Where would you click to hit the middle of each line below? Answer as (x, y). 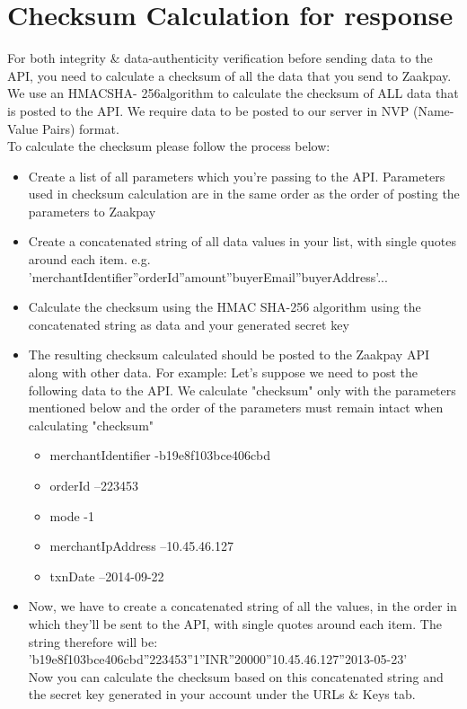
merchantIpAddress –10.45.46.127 (141, 546)
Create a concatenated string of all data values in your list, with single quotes (242, 241)
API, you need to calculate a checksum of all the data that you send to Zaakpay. (229, 75)
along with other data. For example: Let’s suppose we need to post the (223, 372)
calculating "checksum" (91, 425)
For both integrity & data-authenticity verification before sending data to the (220, 58)
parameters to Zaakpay (92, 211)
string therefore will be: (93, 641)
